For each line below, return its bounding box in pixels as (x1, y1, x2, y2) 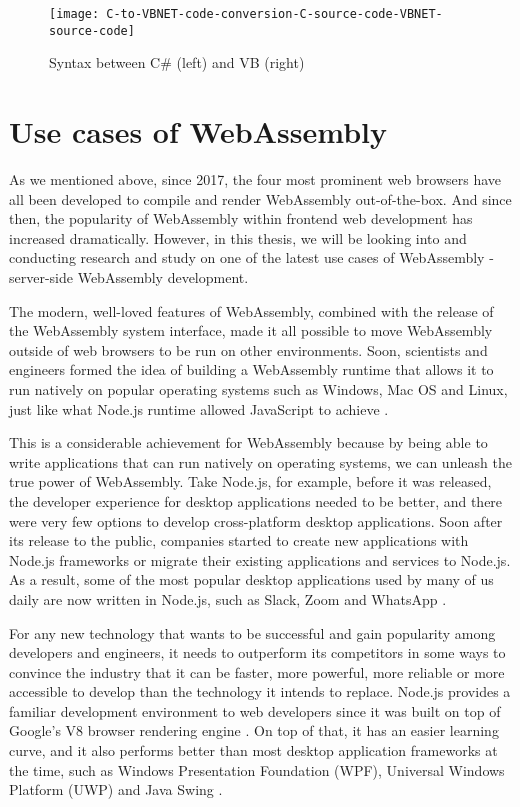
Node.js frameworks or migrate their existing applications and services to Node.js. (9, 549, 511, 570)
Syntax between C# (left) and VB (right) (49, 52, 305, 73)
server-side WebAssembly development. (9, 267, 249, 287)
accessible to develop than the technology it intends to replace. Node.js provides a (9, 681, 511, 702)
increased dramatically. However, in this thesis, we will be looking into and (9, 227, 467, 248)
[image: (49, 7, 100, 21)
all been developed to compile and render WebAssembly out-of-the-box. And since (9, 188, 512, 209)
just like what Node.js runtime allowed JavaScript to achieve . (9, 398, 389, 419)
